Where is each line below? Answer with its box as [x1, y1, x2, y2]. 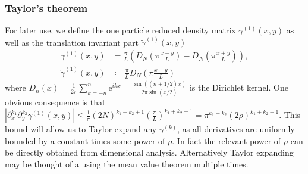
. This [279, 108, 301, 120]
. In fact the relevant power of [172, 134, 281, 147]
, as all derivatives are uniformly [177, 123, 295, 135]
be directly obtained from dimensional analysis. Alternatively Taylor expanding [5, 146, 294, 159]
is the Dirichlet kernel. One [189, 81, 288, 94]
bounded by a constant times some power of [5, 134, 165, 147]
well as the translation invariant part [5, 36, 139, 48]
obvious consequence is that [5, 96, 106, 108]
